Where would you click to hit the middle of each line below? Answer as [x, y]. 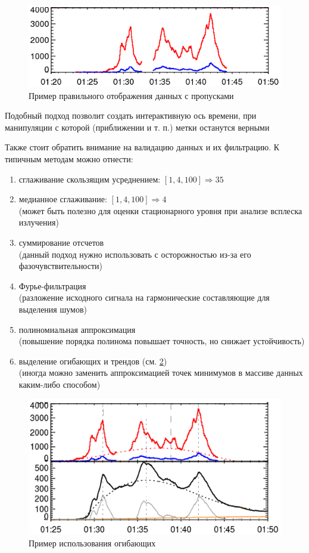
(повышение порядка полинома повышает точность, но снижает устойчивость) [162, 341]
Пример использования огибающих [92, 543]
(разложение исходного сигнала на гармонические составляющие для [144, 297]
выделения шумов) [53, 309]
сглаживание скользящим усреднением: [90, 179]
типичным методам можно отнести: [69, 159]
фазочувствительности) [60, 266]
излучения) [39, 222]
